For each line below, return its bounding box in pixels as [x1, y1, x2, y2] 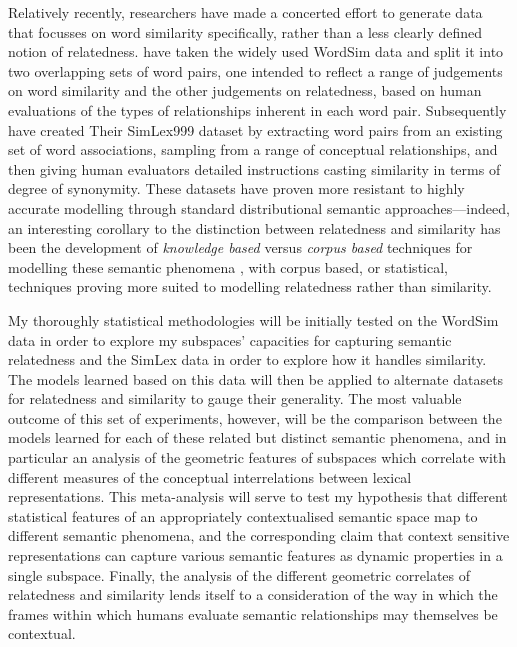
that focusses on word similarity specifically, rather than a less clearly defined [8, 21, 483, 42]
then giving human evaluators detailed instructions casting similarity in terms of [8, 158, 501, 179]
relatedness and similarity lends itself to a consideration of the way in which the [8, 584, 498, 605]
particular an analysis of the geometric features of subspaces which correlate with [8, 447, 507, 468]
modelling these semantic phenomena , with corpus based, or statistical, [8, 256, 448, 277]
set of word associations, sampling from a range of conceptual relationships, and [8, 139, 498, 160]
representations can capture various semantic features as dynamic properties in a [8, 545, 503, 566]
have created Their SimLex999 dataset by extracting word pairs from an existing [8, 119, 503, 140]
